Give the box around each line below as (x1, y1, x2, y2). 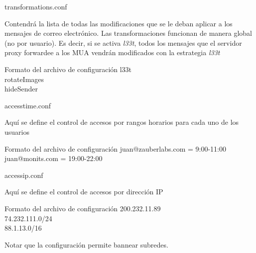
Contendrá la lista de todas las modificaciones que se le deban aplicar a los (4, 18, 233, 28)
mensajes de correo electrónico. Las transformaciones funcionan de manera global (4, 28, 253, 38)
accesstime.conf (4, 100, 51, 110)
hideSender (4, 84, 38, 94)
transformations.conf (4, 1, 67, 11)
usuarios (4, 126, 29, 137)
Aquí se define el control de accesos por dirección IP (4, 186, 163, 197)
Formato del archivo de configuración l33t (4, 64, 132, 74)
